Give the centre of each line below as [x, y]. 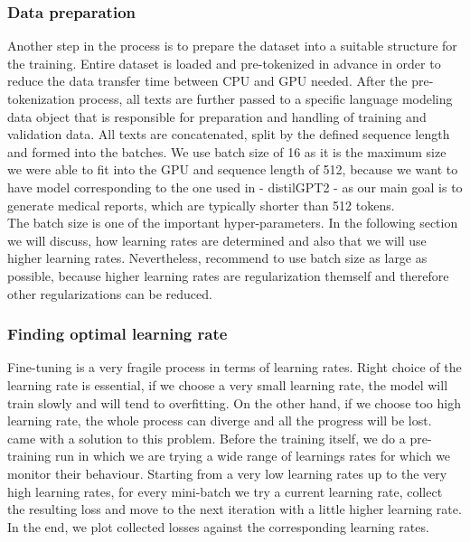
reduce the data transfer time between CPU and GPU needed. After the [207, 81]
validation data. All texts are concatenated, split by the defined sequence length [229, 134]
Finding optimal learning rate [117, 334]
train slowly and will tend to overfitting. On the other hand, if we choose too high [234, 402]
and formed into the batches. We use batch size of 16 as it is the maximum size [227, 151]
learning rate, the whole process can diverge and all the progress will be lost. [220, 421]
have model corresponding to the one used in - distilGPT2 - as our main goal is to [235, 187]
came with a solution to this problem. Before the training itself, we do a [207, 438]
